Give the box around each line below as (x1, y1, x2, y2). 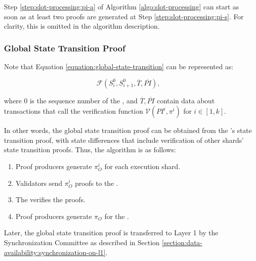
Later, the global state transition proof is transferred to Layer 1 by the (4, 227, 218, 238)
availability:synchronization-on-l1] (4, 247, 106, 257)
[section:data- (162, 237, 203, 247)
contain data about (157, 95, 215, 105)
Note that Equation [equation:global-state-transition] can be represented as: (4, 61, 233, 71)
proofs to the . (75, 177, 118, 188)
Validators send (15, 177, 63, 188)
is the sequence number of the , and (30, 95, 138, 105)
